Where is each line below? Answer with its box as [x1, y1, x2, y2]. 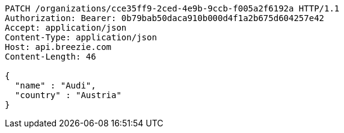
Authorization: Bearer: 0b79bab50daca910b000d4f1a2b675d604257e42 [5, 13, 325, 23]
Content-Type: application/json [5, 32, 157, 42]
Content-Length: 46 [5, 52, 96, 61]
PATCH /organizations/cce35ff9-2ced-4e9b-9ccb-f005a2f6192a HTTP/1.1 [5, 4, 340, 13]
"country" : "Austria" [14, 90, 121, 100]
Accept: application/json [5, 23, 127, 32]
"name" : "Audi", [14, 81, 96, 90]
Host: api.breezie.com [5, 42, 112, 52]
